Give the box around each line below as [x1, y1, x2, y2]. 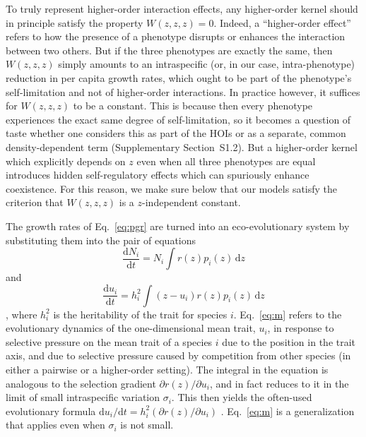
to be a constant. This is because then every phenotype [73, 98, 313, 113]
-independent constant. [142, 195, 241, 210]
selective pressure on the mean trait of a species [6, 334, 213, 349]
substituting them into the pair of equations [6, 232, 196, 247]
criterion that [6, 195, 64, 210]
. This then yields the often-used [171, 390, 312, 405]
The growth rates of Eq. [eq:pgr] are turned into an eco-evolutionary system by [6, 218, 350, 233]
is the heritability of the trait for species [53, 306, 228, 321]
